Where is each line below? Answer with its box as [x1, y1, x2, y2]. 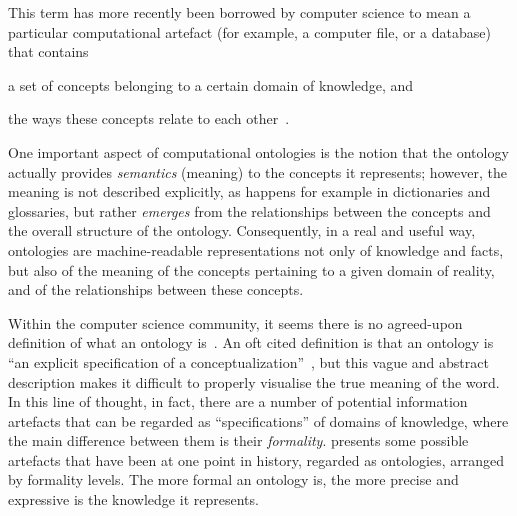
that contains [8, 41, 89, 62]
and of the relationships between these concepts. [8, 279, 304, 300]
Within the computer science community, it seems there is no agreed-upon [8, 312, 463, 333]
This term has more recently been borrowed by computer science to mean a [8, 2, 471, 22]
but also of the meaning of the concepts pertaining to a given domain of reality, [8, 259, 495, 280]
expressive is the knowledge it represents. [8, 489, 259, 510]
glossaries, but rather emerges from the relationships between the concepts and [8, 200, 491, 221]
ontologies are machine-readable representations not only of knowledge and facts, [8, 239, 504, 260]
